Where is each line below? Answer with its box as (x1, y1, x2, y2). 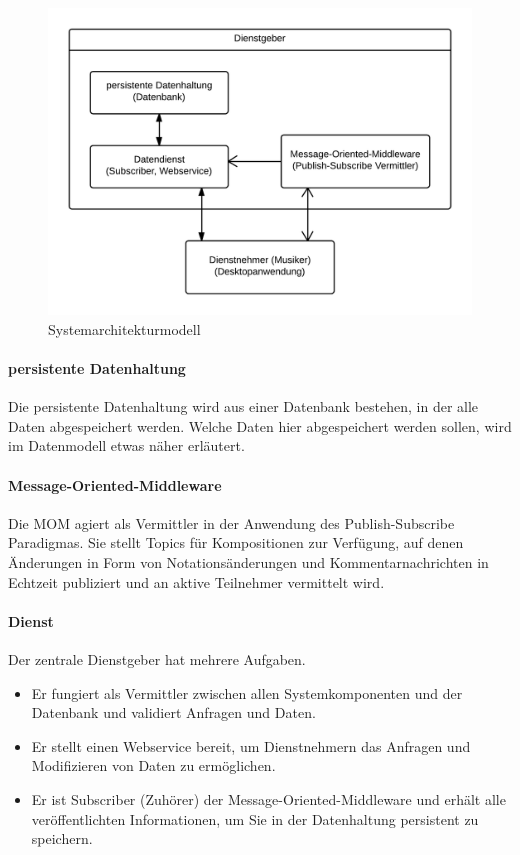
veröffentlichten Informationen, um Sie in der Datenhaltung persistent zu (31, 808, 479, 829)
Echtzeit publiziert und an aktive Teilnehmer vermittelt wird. (8, 571, 385, 592)
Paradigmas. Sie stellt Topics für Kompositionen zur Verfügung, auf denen (8, 532, 464, 553)
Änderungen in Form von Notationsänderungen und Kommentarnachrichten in (8, 551, 489, 572)
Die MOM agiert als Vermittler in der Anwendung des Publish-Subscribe (8, 512, 455, 533)
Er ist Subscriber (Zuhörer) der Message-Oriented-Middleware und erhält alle (31, 788, 506, 809)
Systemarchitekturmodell (48, 318, 201, 339)
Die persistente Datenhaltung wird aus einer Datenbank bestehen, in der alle (8, 396, 479, 417)
